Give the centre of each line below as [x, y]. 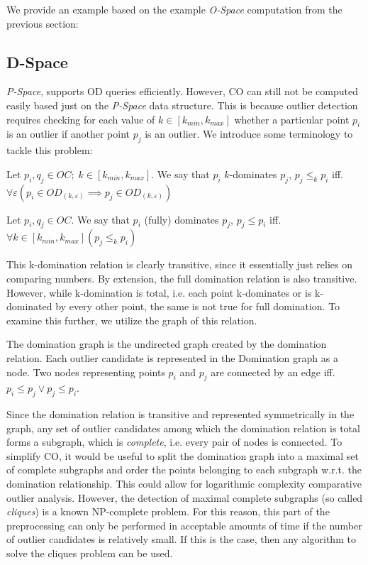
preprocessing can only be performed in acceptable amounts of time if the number [184, 525]
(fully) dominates [182, 219]
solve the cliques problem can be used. [90, 553]
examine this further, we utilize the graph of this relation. [132, 320]
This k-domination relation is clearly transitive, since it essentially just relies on [180, 264]
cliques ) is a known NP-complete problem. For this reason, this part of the [168, 511]
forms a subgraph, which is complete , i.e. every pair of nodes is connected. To [174, 442]
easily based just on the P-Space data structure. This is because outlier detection [182, 105]
